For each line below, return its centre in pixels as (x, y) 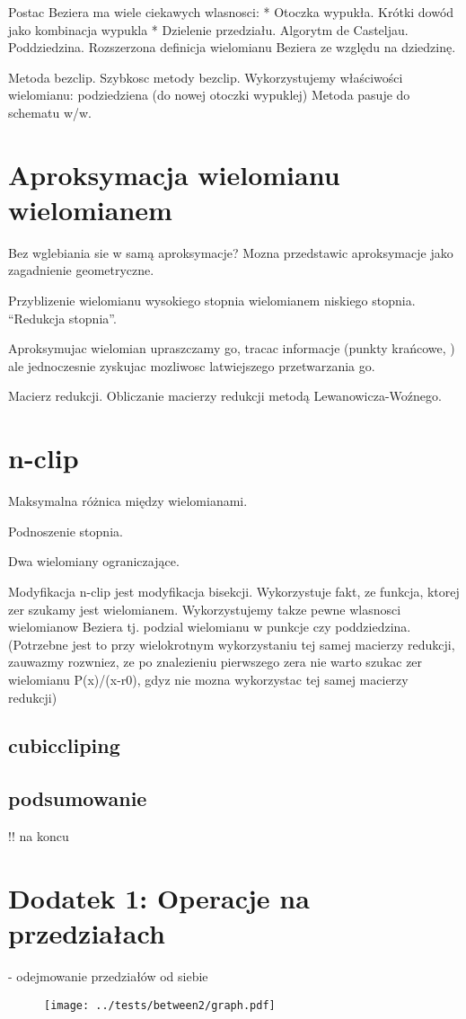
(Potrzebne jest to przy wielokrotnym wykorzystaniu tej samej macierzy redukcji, (232, 644)
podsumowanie (78, 798)
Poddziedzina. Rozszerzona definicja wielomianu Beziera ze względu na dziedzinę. (232, 47)
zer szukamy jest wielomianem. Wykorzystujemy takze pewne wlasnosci (205, 609)
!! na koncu (39, 836)
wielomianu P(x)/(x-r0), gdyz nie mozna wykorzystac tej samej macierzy (208, 679)
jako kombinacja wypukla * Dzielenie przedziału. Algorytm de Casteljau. (208, 29)
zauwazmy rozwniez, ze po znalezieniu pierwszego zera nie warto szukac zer (215, 662)
